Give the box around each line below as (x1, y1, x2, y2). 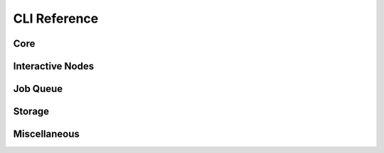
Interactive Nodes (13, 60, 95, 72)
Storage (13, 106, 50, 118)
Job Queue (13, 83, 63, 95)
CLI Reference (13, 11, 99, 26)
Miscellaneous (13, 128, 80, 140)
